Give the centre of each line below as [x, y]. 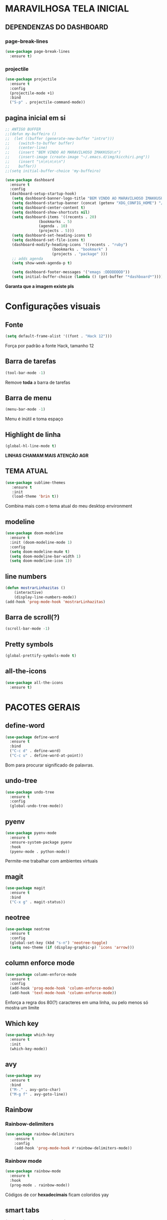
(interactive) [29, 592]
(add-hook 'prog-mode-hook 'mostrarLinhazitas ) [55, 602]
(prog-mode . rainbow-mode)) [40, 1185]
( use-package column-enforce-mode [41, 974]
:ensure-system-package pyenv [41, 842]
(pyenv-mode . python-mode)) [40, 852]
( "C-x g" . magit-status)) [38, 902]
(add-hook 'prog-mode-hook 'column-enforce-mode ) [62, 989]
